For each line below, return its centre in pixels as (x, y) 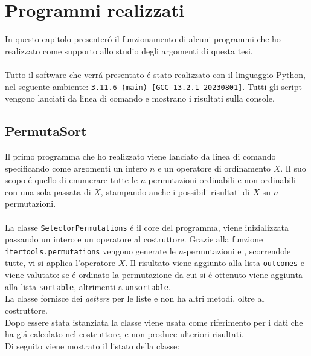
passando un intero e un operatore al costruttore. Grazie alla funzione (134, 239)
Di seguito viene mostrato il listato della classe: (92, 345)
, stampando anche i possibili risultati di (175, 191)
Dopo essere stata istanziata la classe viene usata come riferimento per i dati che (154, 322)
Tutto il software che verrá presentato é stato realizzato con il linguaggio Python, (155, 74)
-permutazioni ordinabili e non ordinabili (221, 180)
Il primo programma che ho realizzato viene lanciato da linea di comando (140, 156)
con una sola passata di (48, 191)
